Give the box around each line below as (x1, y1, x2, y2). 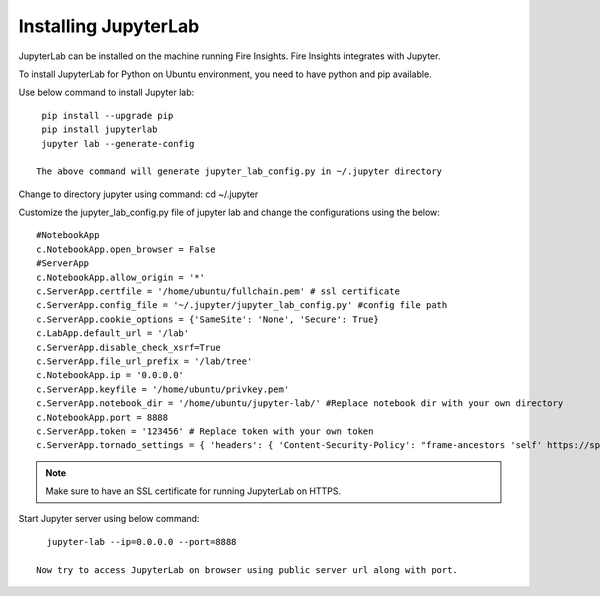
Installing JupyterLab (18, 15, 200, 37)
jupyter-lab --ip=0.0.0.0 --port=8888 (46, 536, 237, 547)
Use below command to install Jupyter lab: (18, 86, 195, 99)
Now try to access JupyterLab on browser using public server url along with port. (36, 564, 459, 575)
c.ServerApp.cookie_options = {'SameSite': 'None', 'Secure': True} (36, 313, 379, 325)
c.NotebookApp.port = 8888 (36, 411, 169, 423)
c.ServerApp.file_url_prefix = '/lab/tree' (36, 355, 253, 367)
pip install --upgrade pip (41, 110, 174, 121)
